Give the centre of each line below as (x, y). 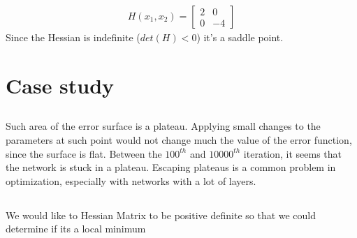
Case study (60, 85)
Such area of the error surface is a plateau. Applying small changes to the (163, 126)
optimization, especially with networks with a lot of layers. (131, 180)
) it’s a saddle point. (240, 37)
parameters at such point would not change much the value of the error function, (179, 139)
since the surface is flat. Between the (84, 153)
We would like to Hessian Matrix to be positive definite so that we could (161, 215)
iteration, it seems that (293, 153)
